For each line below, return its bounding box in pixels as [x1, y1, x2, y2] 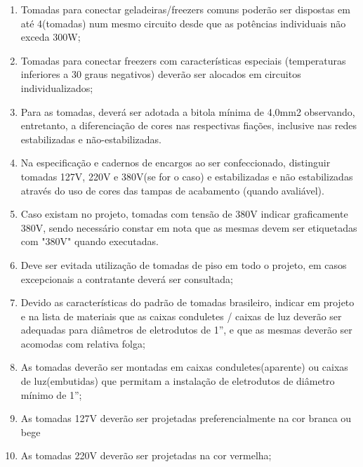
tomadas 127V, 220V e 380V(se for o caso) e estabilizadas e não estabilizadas [20, 169, 353, 183]
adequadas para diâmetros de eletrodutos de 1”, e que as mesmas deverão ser [20, 322, 352, 337]
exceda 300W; [20, 29, 81, 44]
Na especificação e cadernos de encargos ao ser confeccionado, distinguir [20, 155, 331, 170]
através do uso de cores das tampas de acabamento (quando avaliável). [20, 183, 324, 197]
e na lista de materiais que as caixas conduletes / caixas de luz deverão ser [20, 308, 342, 323]
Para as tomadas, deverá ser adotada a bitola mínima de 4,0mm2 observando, [20, 104, 355, 119]
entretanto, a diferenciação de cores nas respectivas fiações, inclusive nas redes [20, 118, 357, 133]
